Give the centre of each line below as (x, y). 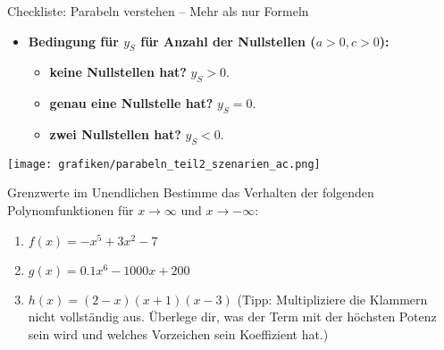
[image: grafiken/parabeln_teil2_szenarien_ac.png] (164, 164)
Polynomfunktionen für (71, 210)
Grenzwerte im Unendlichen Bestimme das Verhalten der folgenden (191, 192)
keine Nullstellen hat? (118, 72)
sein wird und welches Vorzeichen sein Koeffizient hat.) (178, 333)
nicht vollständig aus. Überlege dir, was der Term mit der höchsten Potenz (232, 317)
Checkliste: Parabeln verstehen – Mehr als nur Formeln (158, 11)
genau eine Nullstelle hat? (131, 103)
